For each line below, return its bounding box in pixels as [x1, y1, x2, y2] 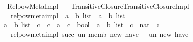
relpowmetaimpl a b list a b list [10, 10, 125, 20]
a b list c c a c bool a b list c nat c [4, 20, 159, 30]
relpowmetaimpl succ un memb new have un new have [10, 29, 189, 39]
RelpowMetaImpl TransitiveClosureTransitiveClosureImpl [7, 1, 189, 10]
